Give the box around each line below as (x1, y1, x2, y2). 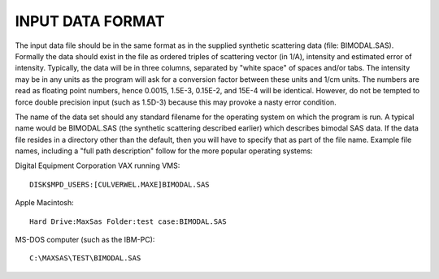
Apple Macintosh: (15, 198, 75, 208)
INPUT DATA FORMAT (15, 12, 165, 30)
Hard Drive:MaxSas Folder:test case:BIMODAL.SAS (29, 217, 227, 226)
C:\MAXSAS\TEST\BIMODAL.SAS (29, 254, 141, 263)
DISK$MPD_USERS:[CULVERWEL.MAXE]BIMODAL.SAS (29, 179, 211, 189)
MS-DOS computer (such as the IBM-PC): (15, 235, 155, 245)
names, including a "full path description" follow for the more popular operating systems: (15, 146, 313, 156)
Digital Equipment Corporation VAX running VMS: (15, 161, 180, 170)
